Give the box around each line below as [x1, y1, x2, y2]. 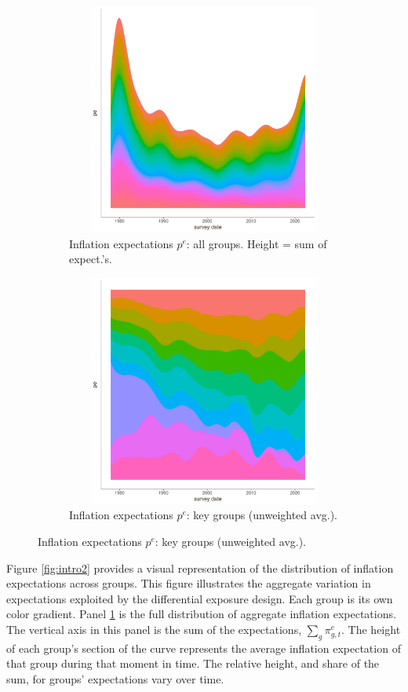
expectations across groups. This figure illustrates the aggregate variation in [6, 575, 371, 591]
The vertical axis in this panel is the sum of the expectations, [6, 621, 302, 637]
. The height [341, 621, 401, 637]
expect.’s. [69, 251, 112, 267]
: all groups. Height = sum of [186, 235, 327, 251]
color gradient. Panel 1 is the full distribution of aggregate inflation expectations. [6, 606, 396, 622]
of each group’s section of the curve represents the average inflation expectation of [6, 639, 401, 656]
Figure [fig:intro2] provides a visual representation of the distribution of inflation [6, 559, 394, 576]
